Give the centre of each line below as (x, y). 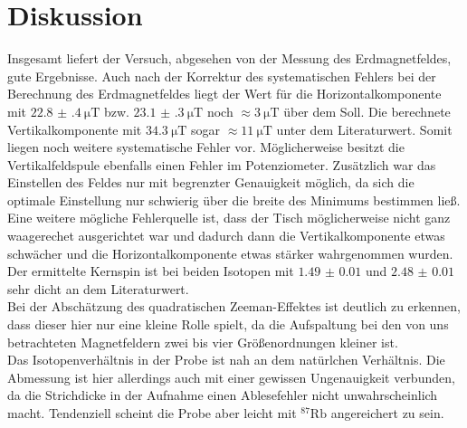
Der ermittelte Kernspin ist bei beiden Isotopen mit (151, 271)
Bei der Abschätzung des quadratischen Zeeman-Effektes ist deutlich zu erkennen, (234, 306)
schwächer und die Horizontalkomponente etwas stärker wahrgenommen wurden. (230, 253)
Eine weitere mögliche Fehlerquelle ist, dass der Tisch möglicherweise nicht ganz (229, 218)
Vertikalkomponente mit (75, 129)
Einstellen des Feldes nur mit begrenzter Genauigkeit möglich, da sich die (211, 182)
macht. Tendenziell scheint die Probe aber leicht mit (152, 413)
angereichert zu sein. (387, 413)
